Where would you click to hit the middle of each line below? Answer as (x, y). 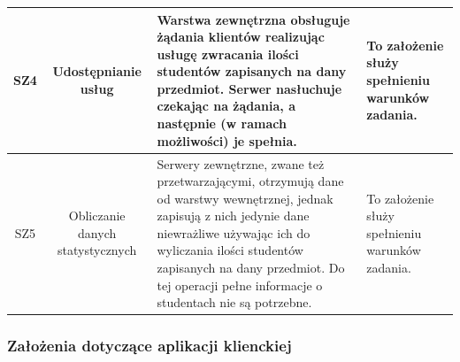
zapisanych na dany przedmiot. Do (251, 268)
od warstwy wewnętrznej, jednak (245, 198)
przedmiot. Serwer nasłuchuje (249, 88)
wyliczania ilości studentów (230, 250)
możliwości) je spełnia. (227, 140)
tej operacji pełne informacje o (240, 285)
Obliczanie (97, 216)
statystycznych (97, 250)
